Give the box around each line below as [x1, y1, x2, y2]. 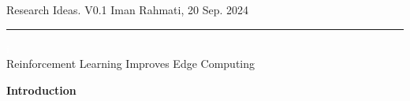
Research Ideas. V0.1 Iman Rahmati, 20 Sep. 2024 [6, 2, 248, 17]
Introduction [6, 81, 76, 98]
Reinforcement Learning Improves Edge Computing [6, 55, 255, 72]
